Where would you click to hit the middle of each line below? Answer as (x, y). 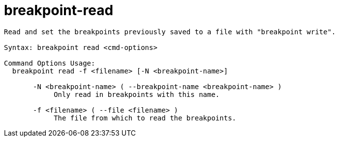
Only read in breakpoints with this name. (137, 94)
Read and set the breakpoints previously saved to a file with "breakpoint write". (170, 32)
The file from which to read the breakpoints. (145, 118)
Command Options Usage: (50, 63)
